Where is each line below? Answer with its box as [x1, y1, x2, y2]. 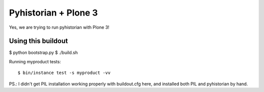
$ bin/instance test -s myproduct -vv [18, 70, 111, 75]
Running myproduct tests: [9, 58, 61, 64]
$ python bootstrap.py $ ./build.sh [9, 50, 78, 55]
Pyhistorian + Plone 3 [9, 7, 98, 18]
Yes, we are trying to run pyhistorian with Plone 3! [9, 24, 110, 30]
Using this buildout [9, 37, 68, 45]
